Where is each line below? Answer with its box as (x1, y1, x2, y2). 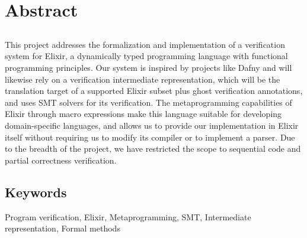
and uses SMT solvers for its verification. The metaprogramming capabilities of (5, 96, 292, 108)
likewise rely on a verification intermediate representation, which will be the (5, 73, 280, 85)
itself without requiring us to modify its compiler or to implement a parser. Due (5, 131, 295, 143)
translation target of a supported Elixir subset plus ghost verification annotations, (5, 84, 303, 97)
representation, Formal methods (5, 222, 120, 234)
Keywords (5, 182, 67, 201)
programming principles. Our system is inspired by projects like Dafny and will (5, 61, 292, 73)
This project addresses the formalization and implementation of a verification (5, 38, 285, 50)
